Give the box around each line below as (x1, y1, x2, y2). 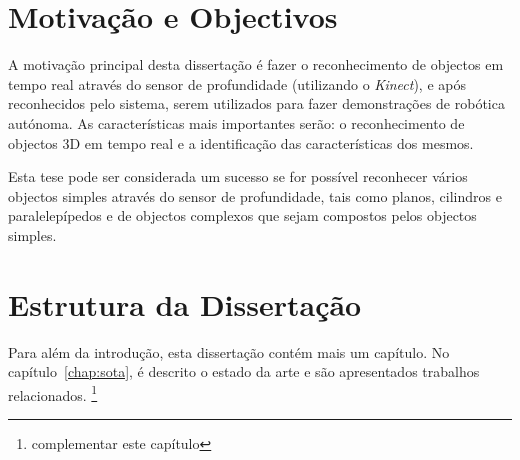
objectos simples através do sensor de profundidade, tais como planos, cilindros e (8, 185, 502, 206)
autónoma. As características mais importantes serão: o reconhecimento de (8, 112, 465, 133)
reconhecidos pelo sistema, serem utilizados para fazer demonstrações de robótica (8, 93, 505, 114)
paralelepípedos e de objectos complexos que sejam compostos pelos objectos (8, 205, 477, 226)
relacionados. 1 (8, 381, 98, 405)
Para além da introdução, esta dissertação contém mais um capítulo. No (8, 341, 450, 362)
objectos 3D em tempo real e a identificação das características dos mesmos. (8, 132, 474, 153)
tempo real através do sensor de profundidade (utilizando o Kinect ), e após (8, 73, 466, 94)
